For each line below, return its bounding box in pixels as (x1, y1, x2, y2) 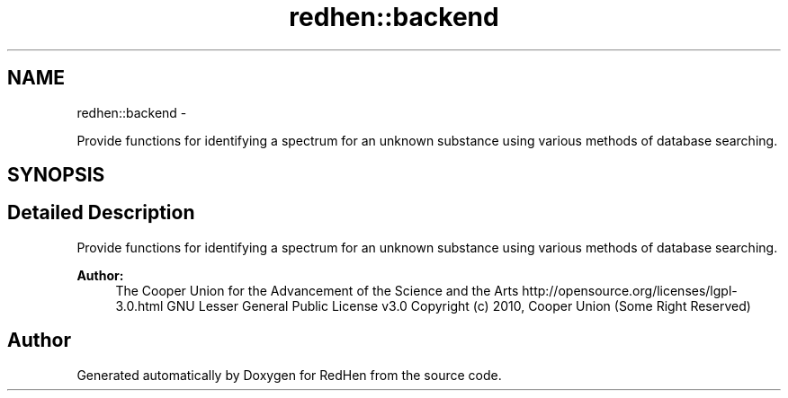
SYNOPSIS (7, 164, 105, 187)
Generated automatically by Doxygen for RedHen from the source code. (76, 367, 502, 383)
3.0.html (115, 297, 164, 314)
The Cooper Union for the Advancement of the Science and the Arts (115, 282, 519, 298)
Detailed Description (7, 201, 195, 225)
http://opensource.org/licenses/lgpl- (522, 282, 738, 298)
